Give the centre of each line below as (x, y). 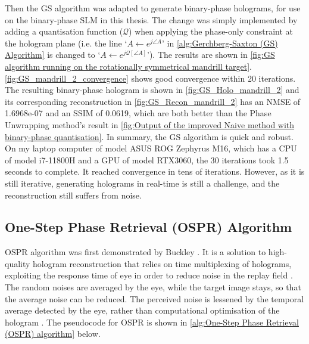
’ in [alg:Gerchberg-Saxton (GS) (220, 43)
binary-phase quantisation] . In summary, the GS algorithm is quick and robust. (149, 136)
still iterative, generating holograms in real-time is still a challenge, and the (142, 183)
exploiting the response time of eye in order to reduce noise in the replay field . (149, 275)
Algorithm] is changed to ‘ (53, 55)
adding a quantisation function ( (64, 31)
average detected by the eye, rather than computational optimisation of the (142, 310)
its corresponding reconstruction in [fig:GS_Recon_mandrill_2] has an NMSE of (153, 101)
